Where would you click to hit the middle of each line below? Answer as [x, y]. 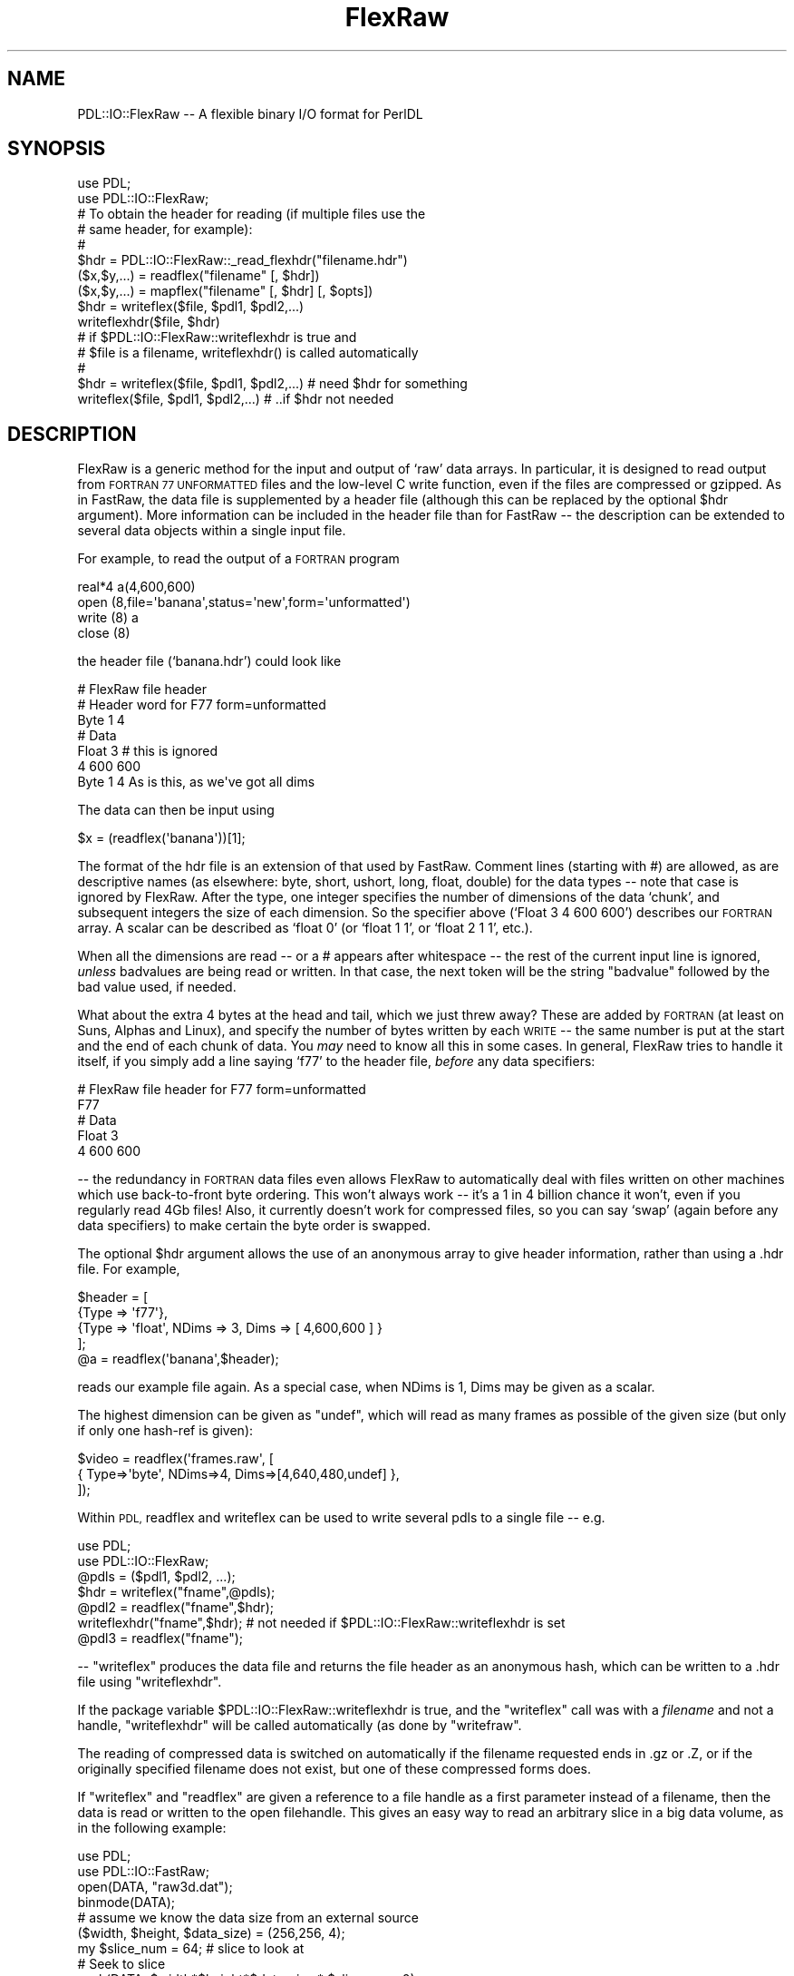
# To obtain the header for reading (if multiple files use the [252, 214]
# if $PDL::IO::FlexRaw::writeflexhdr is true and [217, 337]
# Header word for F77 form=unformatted [202, 705]
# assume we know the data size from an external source [248, 1918]
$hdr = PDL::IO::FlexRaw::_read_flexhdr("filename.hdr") [242, 260]
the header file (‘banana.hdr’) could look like [209, 661]
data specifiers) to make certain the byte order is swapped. [254, 1226]
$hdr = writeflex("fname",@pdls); [176, 1592]
